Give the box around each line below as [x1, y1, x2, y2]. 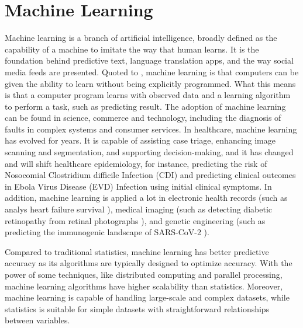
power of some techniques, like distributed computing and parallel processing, [5, 268, 283, 280]
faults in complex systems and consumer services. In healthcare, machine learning [5, 123, 297, 135]
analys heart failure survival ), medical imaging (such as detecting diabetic [5, 203, 272, 215]
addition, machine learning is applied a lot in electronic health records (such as [5, 191, 288, 204]
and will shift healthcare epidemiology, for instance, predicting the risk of [5, 157, 267, 169]
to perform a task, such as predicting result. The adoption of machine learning [5, 100, 286, 112]
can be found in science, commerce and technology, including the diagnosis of [5, 111, 281, 124]
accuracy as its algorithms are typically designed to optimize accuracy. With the [5, 257, 292, 269]
